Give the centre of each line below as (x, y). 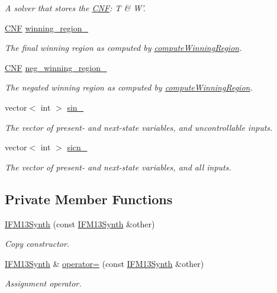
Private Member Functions (89, 199)
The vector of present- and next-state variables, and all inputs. (118, 167)
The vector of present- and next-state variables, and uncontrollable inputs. (139, 127)
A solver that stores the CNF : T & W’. (75, 8)
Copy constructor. (37, 244)
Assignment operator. (43, 283)
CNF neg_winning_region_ (56, 67)
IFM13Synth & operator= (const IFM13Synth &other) (104, 263)
